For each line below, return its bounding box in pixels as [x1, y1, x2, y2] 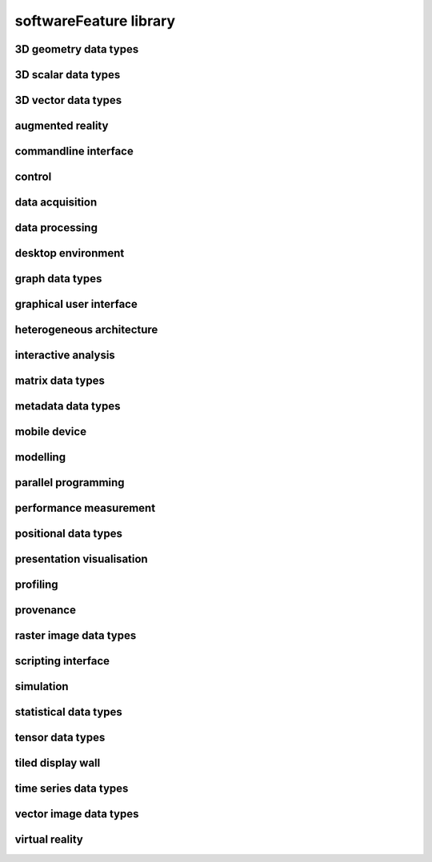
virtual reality [14, 832, 83, 847]
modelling [14, 450, 66, 464]
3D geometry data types [14, 42, 139, 56]
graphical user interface [14, 297, 138, 311]
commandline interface [14, 145, 134, 158]
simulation [14, 680, 69, 693]
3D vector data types [14, 94, 122, 107]
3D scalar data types [14, 68, 121, 82]
